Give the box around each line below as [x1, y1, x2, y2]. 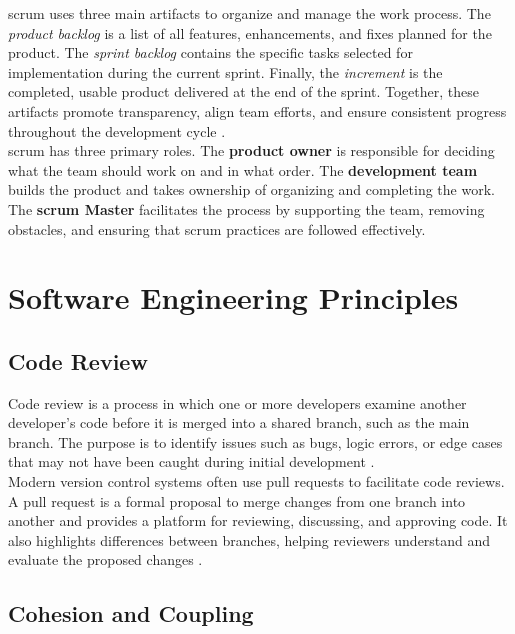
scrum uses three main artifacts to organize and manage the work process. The [8, 3, 491, 23]
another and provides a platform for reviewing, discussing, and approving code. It [8, 510, 508, 531]
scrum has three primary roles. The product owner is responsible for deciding [8, 140, 495, 161]
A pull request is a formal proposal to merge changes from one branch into [8, 490, 466, 511]
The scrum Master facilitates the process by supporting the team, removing [8, 198, 485, 219]
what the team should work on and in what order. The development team [8, 159, 478, 180]
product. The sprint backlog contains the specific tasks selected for [8, 42, 413, 63]
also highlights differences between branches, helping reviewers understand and [8, 529, 491, 550]
